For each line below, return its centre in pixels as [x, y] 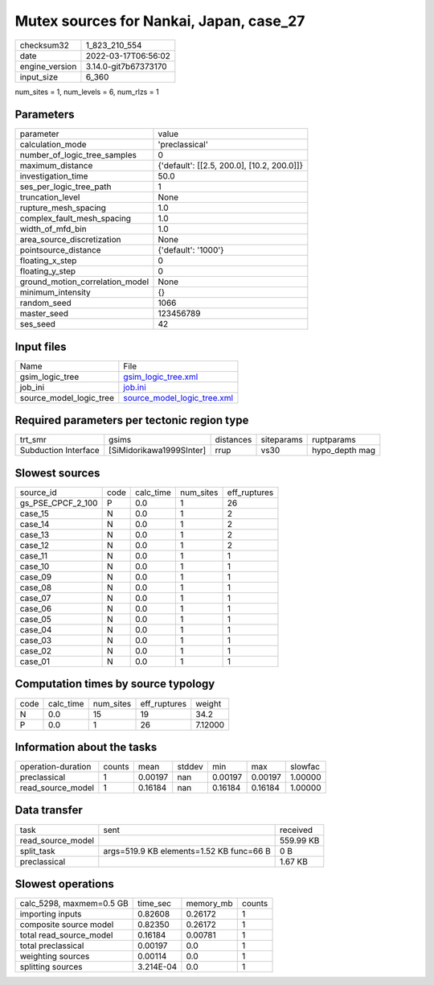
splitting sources [51, 967]
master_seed [44, 314]
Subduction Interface [59, 451]
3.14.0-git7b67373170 [127, 66]
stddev [190, 767]
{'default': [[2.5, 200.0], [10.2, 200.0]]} [231, 166]
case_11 [34, 556]
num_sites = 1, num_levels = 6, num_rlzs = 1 [87, 92]
